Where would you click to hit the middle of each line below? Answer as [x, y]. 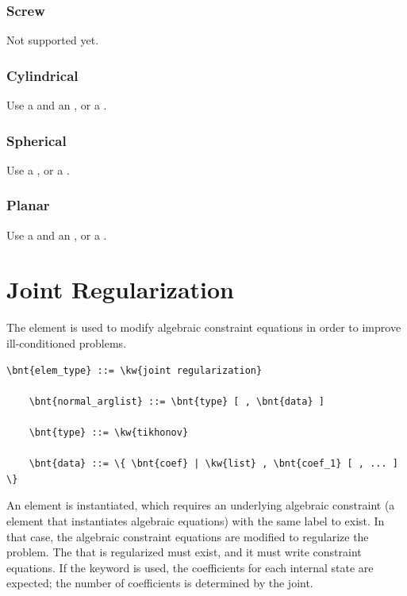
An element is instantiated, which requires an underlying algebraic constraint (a [201, 505]
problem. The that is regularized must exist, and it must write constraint [184, 552]
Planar [28, 205]
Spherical [36, 140]
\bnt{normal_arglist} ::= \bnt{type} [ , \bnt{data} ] [177, 401]
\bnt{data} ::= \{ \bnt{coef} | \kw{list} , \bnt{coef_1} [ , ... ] [213, 464]
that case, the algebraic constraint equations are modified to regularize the [188, 536]
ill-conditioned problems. [67, 342]
